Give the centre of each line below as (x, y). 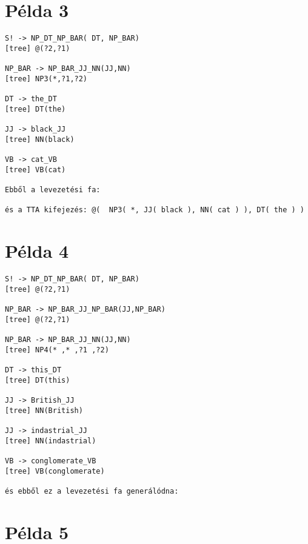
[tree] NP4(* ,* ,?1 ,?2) (57, 350)
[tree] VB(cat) (35, 170)
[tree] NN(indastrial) (51, 441)
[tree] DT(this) (38, 380)
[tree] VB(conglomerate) (55, 471)
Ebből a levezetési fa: (53, 190)
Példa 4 (37, 251)
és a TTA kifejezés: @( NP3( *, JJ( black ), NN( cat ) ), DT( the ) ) (155, 210)
